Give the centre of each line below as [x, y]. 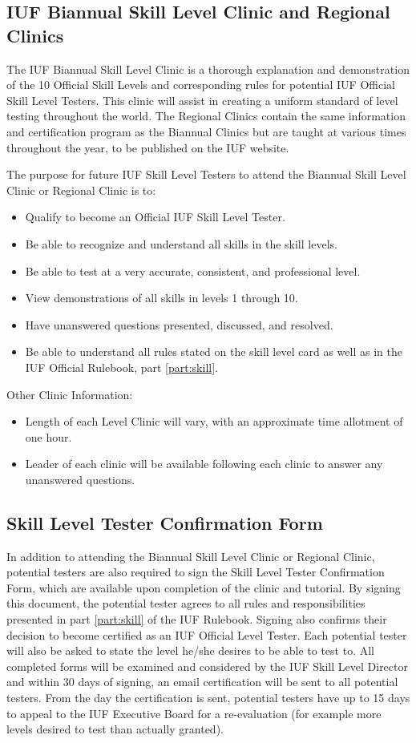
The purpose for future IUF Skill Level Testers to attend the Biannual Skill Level [206, 174]
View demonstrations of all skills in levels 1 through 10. [162, 298]
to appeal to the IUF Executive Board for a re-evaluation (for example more [194, 713]
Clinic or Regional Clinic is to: [81, 190]
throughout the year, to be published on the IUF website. [148, 147]
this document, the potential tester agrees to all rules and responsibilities [186, 603]
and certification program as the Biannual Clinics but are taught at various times [206, 131]
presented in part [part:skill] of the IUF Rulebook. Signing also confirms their [197, 619]
